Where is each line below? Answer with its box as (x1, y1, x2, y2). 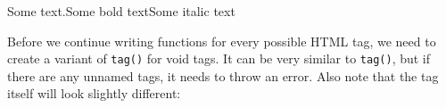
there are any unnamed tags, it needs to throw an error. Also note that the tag (7, 66, 439, 85)
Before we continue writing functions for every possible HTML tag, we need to (7, 31, 436, 50)
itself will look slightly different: (7, 84, 181, 103)
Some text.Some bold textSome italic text (7, 2, 235, 20)
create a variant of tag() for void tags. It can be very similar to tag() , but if (7, 49, 431, 68)
